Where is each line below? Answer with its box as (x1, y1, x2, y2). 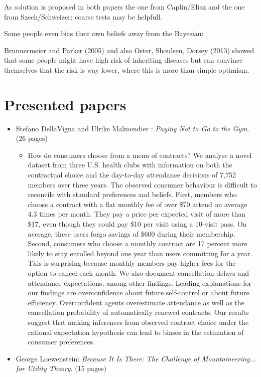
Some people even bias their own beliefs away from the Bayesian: (4, 28, 204, 39)
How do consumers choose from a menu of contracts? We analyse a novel (28, 149, 252, 160)
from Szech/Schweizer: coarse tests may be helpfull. (4, 11, 162, 22)
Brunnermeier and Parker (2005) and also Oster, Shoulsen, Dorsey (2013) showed (4, 45, 254, 55)
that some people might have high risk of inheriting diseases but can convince (4, 55, 243, 65)
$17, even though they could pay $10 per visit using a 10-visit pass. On (28, 219, 247, 229)
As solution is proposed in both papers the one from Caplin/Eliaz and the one (4, 2, 245, 12)
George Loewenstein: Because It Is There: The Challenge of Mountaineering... (16, 353, 256, 363)
